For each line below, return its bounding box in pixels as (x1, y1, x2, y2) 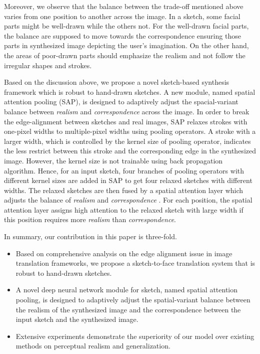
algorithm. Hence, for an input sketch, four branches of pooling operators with (4, 165, 244, 175)
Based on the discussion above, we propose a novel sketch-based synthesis (4, 77, 229, 87)
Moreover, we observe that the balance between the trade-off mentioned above (4, 1, 243, 11)
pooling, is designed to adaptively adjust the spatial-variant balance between (15, 294, 250, 305)
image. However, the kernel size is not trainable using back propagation (4, 155, 223, 165)
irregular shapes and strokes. (4, 60, 92, 70)
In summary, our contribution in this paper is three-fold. (4, 231, 177, 242)
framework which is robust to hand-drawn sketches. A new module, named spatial (4, 86, 255, 97)
